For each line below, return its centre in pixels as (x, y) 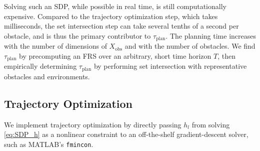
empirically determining (40, 66)
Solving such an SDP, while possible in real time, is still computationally (115, 6)
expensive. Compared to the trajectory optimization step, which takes (111, 16)
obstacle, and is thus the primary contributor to (77, 35)
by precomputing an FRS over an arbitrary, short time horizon (115, 55)
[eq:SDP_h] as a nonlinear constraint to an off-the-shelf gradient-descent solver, (126, 134)
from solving (211, 124)
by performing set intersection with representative (170, 66)
